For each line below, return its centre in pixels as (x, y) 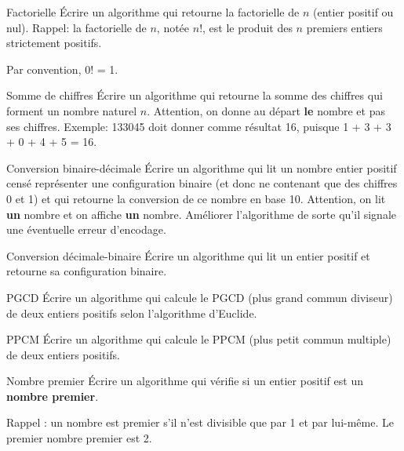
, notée (173, 27)
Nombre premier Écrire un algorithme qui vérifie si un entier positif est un (185, 381)
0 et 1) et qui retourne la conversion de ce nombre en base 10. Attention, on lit (196, 198)
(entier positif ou (353, 12)
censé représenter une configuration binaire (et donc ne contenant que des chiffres (202, 183)
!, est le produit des (246, 27)
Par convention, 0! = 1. (62, 69)
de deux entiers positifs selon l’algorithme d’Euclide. (132, 313)
